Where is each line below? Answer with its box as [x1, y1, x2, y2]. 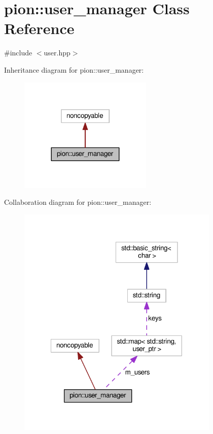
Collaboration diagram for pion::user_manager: [4, 197, 152, 207]
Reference [4, 18, 75, 39]
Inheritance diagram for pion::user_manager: [4, 64, 144, 75]
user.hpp [44, 47, 70, 58]
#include [4, 47, 32, 58]
